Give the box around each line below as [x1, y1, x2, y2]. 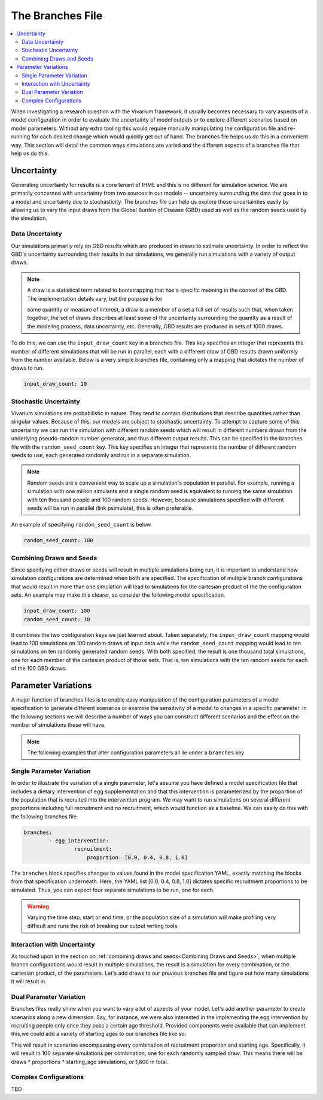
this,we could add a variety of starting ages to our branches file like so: [11, 1031, 187, 1038]
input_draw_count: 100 [23, 608, 90, 614]
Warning [27, 903, 49, 910]
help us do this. [11, 150, 49, 157]
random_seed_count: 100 [23, 537, 94, 544]
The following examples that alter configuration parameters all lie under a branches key [27, 749, 245, 756]
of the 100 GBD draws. [11, 665, 67, 672]
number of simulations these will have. [11, 721, 106, 729]
